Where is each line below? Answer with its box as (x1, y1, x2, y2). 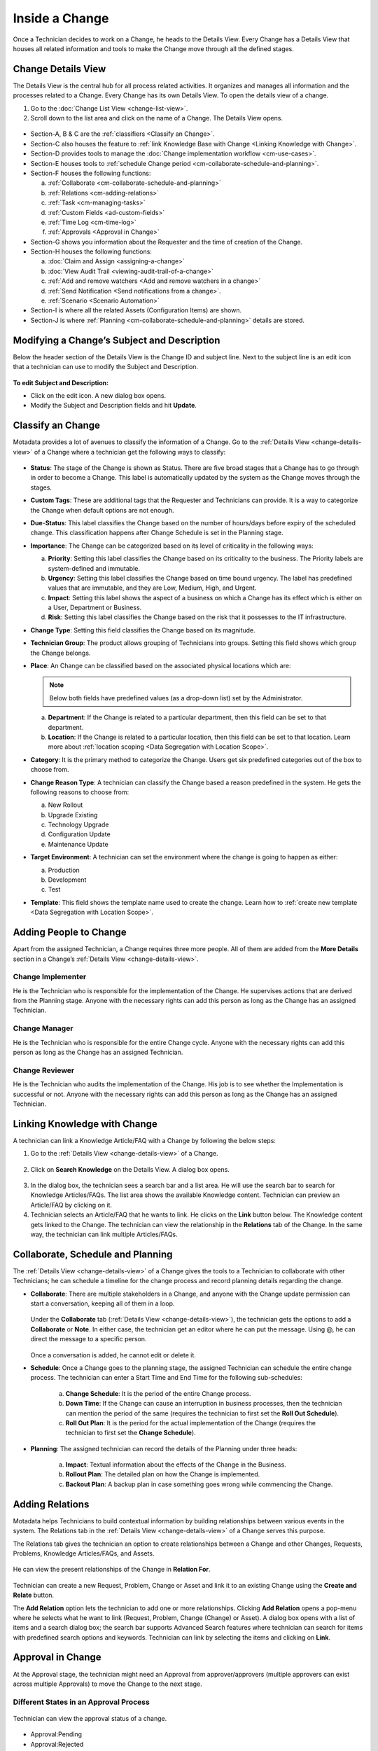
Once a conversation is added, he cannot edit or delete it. (30, 1350, 196, 1359)
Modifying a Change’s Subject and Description (13, 334, 220, 346)
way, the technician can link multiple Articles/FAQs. (30, 1230, 178, 1238)
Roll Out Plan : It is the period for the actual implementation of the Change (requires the (65, 1418, 316, 1427)
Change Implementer (13, 972, 87, 982)
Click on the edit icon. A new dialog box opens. (30, 391, 167, 399)
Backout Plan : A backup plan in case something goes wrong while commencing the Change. (65, 1480, 333, 1488)
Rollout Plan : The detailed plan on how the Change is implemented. (65, 1470, 260, 1479)
